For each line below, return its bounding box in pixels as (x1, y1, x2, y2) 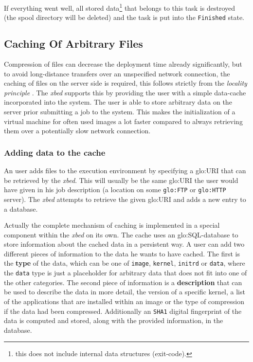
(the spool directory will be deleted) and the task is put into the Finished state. (4, 12, 245, 22)
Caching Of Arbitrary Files (4, 36, 143, 51)
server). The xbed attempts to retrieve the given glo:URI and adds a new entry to (4, 194, 246, 204)
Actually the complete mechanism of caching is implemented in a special (4, 220, 220, 230)
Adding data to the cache (4, 146, 106, 158)
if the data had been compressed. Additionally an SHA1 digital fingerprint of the (4, 306, 242, 316)
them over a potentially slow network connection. (4, 126, 151, 136)
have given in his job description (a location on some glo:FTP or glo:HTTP (4, 184, 226, 195)
